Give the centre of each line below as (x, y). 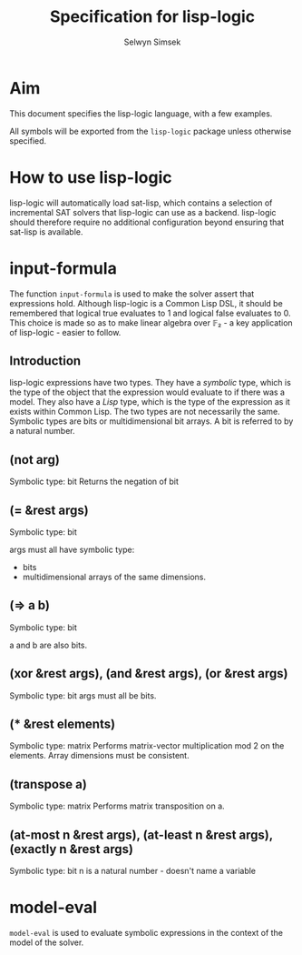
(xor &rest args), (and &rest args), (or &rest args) (149, 674)
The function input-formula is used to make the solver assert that (132, 294)
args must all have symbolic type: (72, 549)
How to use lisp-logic (91, 177)
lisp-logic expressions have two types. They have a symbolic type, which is (151, 383)
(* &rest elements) (63, 724)
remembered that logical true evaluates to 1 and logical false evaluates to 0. (151, 313)
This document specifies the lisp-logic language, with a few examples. (141, 113)
